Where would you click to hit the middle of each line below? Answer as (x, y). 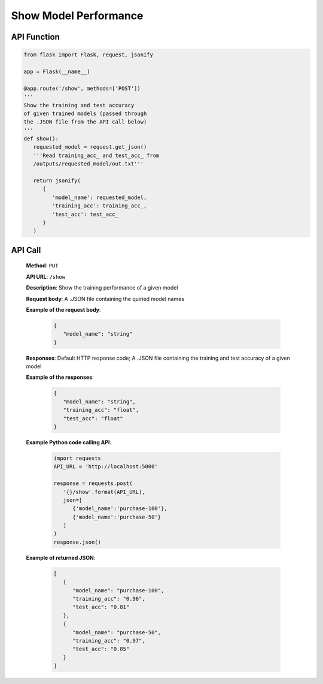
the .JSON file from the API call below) (85, 122)
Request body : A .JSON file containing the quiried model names (105, 299)
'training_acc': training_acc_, (99, 206)
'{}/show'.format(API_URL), (104, 492)
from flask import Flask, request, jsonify (89, 55)
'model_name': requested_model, (99, 197)
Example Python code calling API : (69, 442)
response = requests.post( (93, 483)
